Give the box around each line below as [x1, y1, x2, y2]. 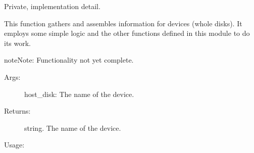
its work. [4, 37, 31, 48]
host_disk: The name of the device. [24, 88, 134, 99]
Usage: [4, 139, 25, 150]
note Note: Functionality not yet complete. [4, 55, 134, 65]
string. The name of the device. [24, 122, 121, 133]
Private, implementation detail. [4, 1, 100, 11]
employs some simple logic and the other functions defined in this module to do [4, 28, 250, 38]
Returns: [4, 106, 31, 116]
